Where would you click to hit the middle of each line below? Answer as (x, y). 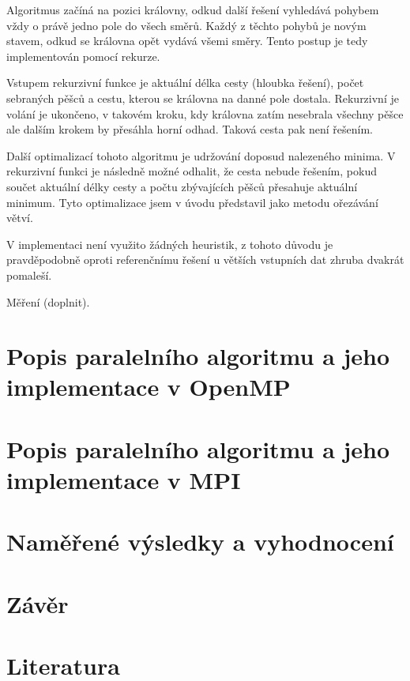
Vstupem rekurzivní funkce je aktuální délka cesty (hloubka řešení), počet (185, 83)
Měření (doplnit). (48, 301)
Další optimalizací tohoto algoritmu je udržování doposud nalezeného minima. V (201, 155)
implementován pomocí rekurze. (83, 56)
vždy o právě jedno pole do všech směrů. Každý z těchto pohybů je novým (186, 25)
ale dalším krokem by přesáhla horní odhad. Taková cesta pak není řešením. (190, 129)
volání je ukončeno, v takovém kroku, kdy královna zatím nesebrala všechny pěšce (205, 113)
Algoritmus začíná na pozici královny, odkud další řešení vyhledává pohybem (193, 9)
